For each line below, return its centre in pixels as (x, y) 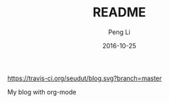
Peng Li (119, 32)
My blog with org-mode (42, 92)
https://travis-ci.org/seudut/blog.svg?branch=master (84, 78)
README (119, 12)
